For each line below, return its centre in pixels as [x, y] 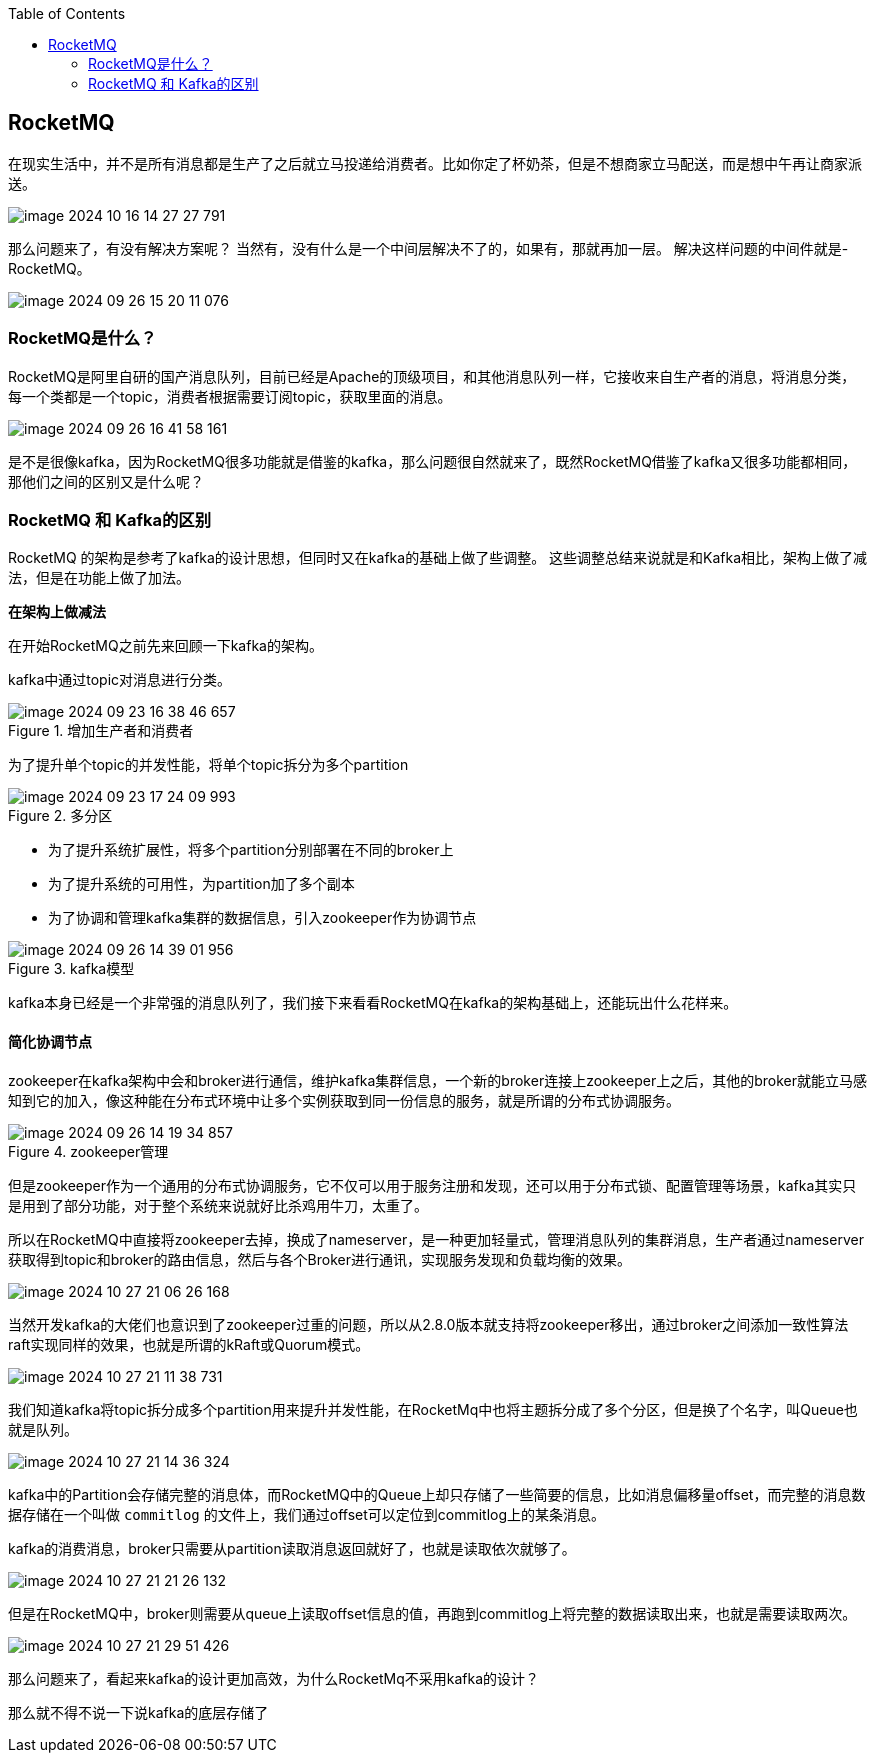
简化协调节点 [50, 1041]
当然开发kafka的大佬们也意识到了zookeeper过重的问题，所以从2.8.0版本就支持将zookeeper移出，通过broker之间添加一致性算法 [428, 1324]
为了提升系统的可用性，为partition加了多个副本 [201, 884]
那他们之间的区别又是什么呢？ [106, 481]
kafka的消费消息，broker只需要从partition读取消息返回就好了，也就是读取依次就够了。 [292, 1548]
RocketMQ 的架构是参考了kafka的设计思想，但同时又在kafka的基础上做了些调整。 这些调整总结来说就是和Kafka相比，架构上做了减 [438, 558]
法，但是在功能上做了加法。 [99, 578]
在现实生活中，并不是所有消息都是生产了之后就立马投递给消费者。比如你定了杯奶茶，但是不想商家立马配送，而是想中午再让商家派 [435, 163]
